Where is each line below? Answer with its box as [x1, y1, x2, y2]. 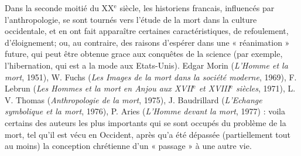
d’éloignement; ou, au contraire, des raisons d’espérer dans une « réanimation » [5, 36, 290, 48]
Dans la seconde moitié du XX [5, 2, 114, 13]
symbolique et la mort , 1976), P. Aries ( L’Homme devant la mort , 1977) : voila [5, 105, 285, 117]
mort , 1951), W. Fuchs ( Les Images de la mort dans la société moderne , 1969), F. [5, 70, 297, 83]
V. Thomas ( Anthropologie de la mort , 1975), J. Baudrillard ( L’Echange [5, 93, 262, 106]
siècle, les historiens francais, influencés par [119, 2, 275, 13]
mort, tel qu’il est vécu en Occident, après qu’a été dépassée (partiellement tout [5, 128, 291, 140]
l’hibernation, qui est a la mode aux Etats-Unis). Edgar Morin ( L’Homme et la [5, 59, 288, 71]
